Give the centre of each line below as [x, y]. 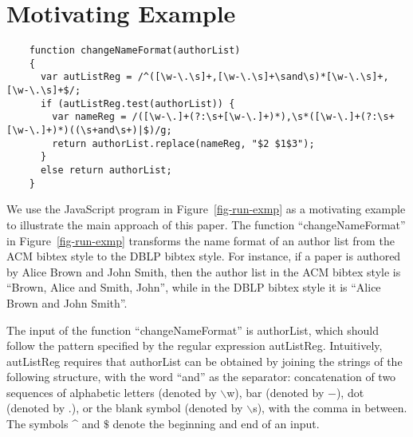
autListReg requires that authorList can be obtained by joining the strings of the [205, 361]
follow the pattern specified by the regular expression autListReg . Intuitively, [195, 346]
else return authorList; [106, 171]
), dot [350, 392]
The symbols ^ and [53, 424]
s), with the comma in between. [330, 408]
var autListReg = [86, 77]
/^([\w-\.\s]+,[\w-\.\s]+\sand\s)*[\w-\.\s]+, [263, 77]
